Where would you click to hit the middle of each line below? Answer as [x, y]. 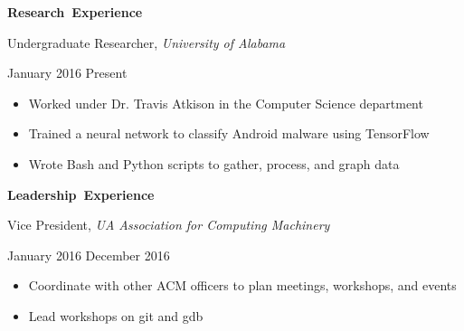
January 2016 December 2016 [89, 255]
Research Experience [75, 12]
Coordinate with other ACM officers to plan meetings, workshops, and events [242, 285]
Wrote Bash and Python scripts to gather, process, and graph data [214, 163]
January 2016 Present [67, 73]
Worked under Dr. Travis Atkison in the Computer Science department [226, 103]
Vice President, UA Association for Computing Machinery [169, 225]
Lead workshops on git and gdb [116, 315]
